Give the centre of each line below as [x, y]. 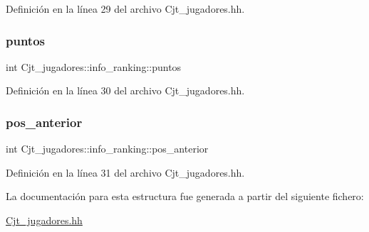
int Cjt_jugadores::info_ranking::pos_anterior [107, 149]
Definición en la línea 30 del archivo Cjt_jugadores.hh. [125, 90]
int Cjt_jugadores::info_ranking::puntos [94, 66]
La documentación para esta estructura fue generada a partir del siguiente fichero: [185, 196]
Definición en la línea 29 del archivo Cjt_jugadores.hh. [125, 9]
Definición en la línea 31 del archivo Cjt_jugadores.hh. [125, 172]
